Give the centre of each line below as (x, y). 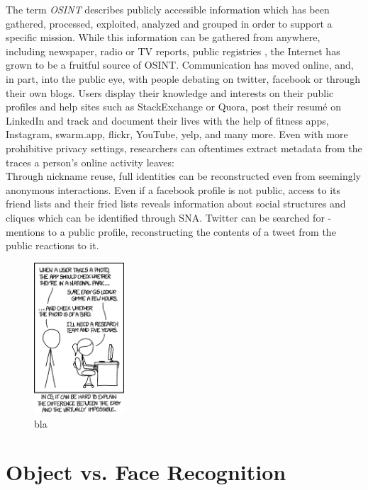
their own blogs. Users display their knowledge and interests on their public (170, 92)
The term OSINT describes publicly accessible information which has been (168, 9)
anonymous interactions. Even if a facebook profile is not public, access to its (173, 189)
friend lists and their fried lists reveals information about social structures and (176, 204)
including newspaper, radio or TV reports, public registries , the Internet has (173, 51)
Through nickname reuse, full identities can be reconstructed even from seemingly (183, 176)
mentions (25, 231)
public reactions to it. (52, 245)
